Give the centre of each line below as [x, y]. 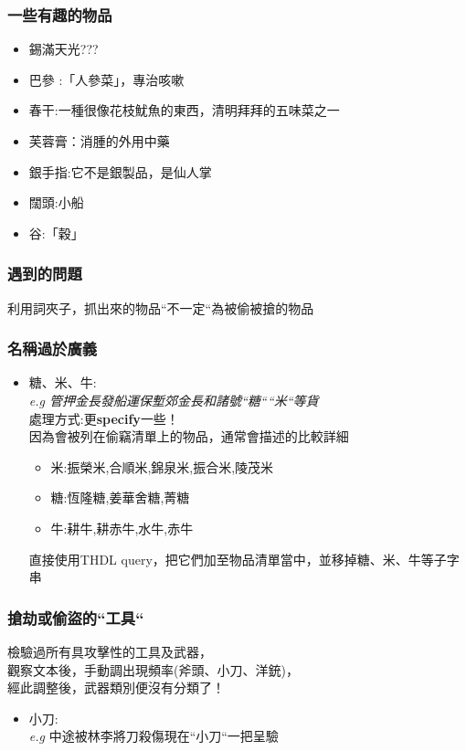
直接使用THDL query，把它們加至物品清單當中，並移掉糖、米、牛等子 [238, 559]
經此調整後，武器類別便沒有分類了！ [116, 688]
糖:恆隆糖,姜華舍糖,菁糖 [120, 497]
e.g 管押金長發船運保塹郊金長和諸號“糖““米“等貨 [174, 400]
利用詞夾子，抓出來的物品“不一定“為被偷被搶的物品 [161, 307]
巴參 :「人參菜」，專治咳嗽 [106, 79]
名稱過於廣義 [53, 349]
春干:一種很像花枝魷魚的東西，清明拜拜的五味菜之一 [184, 110]
